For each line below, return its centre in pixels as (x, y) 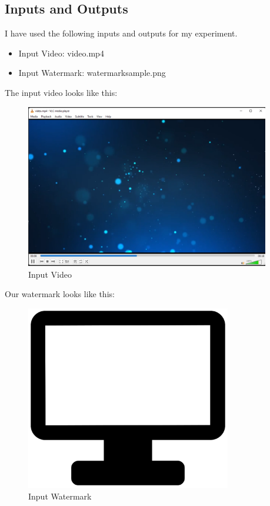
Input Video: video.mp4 (61, 53)
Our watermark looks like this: (60, 294)
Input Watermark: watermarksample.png (92, 73)
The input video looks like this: (61, 92)
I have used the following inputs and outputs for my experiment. (121, 33)
